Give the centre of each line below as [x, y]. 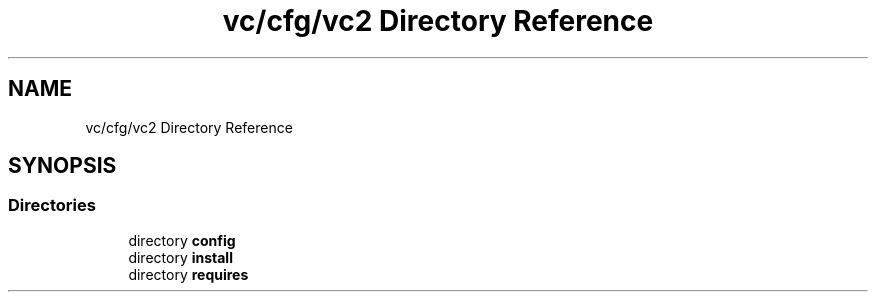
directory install [180, 257]
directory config [182, 240]
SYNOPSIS [62, 166]
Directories [52, 205]
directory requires [188, 274]
